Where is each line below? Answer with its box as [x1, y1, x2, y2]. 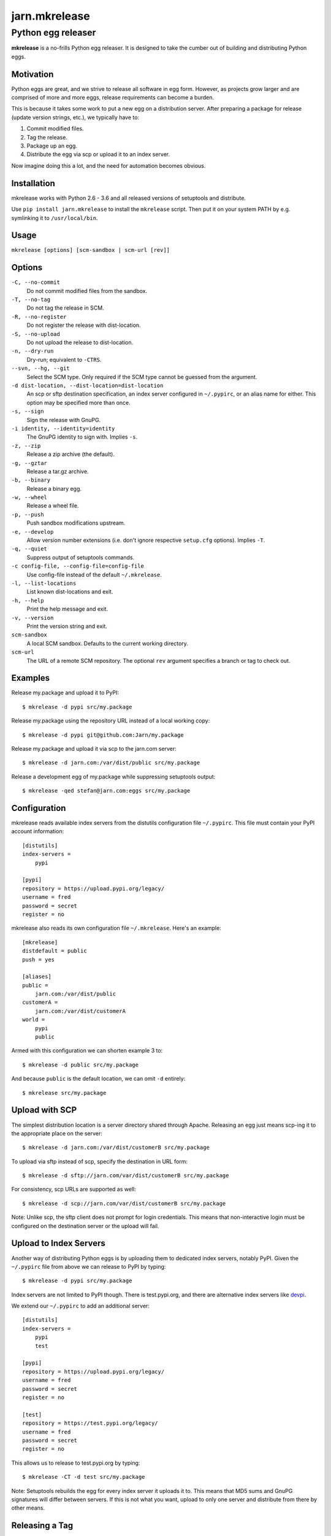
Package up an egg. [26, 142, 78, 150]
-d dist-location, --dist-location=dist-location [11, 382, 164, 389]
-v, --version [11, 614, 54, 621]
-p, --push [11, 511, 44, 518]
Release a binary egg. [26, 485, 82, 492]
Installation [11, 178, 55, 189]
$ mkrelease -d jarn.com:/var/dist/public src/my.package [22, 759, 200, 766]
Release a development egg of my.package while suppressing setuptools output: [11, 773, 216, 780]
